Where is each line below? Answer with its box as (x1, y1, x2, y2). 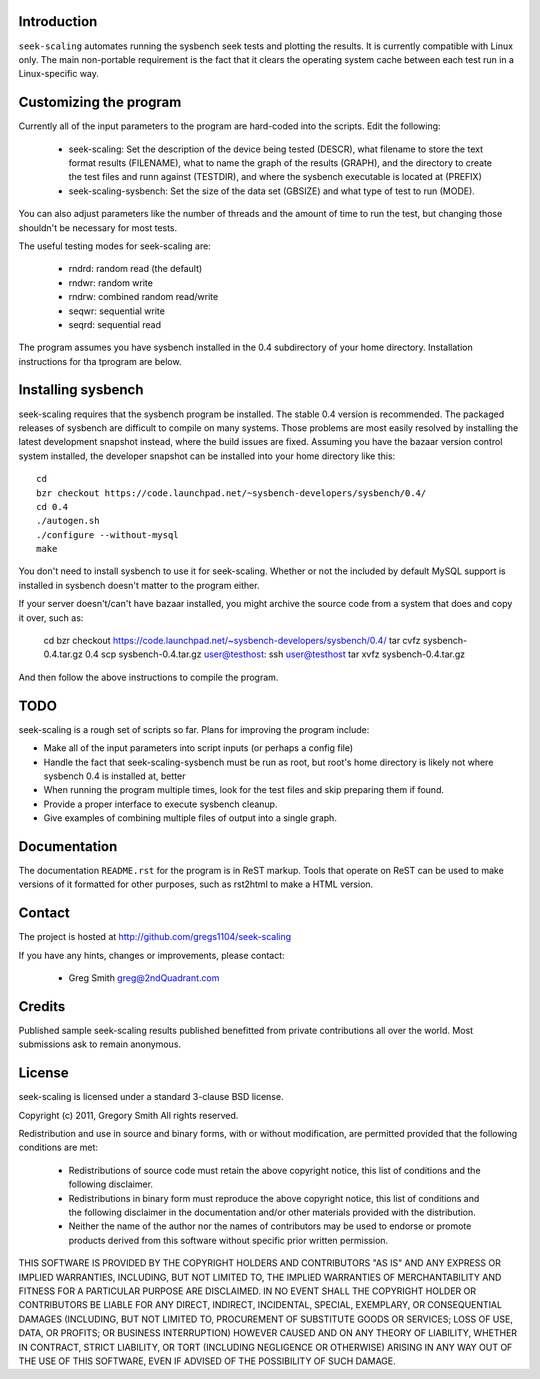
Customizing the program (18, 94, 182, 111)
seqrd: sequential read (68, 318, 162, 330)
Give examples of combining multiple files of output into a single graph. (43, 812, 337, 824)
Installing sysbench (18, 381, 144, 399)
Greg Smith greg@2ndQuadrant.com (68, 972, 220, 984)
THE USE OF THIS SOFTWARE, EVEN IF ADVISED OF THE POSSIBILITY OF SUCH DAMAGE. (18, 1355, 397, 1367)
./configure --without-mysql (36, 529, 179, 540)
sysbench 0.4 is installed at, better (43, 770, 186, 782)
